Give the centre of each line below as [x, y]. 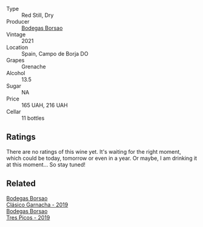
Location [17, 47]
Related [21, 184]
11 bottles [33, 118]
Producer [18, 21]
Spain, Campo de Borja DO [55, 54]
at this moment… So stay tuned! [46, 164]
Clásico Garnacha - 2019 [37, 205]
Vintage [16, 35]
